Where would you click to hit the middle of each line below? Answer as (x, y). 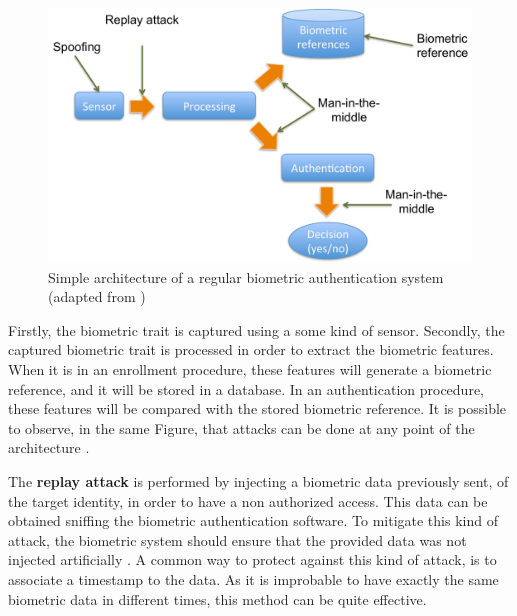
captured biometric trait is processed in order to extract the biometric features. (251, 349)
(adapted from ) (97, 296)
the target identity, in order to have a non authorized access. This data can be (248, 500)
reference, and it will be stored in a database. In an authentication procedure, (246, 388)
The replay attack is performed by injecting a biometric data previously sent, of (258, 481)
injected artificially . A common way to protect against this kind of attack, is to (252, 559)
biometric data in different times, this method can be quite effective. (217, 598)
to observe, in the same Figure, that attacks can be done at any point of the (241, 427)
